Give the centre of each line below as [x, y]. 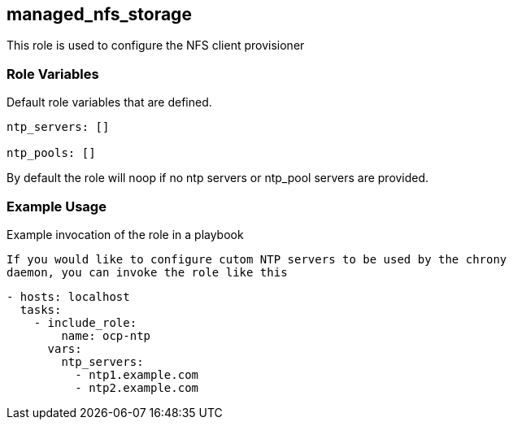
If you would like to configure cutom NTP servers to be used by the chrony [257, 259]
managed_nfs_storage [99, 14]
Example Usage [57, 206]
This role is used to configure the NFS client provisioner [156, 46]
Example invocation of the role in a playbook [125, 234]
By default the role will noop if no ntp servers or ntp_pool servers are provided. [218, 178]
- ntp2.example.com [137, 387]
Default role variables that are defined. [109, 102]
